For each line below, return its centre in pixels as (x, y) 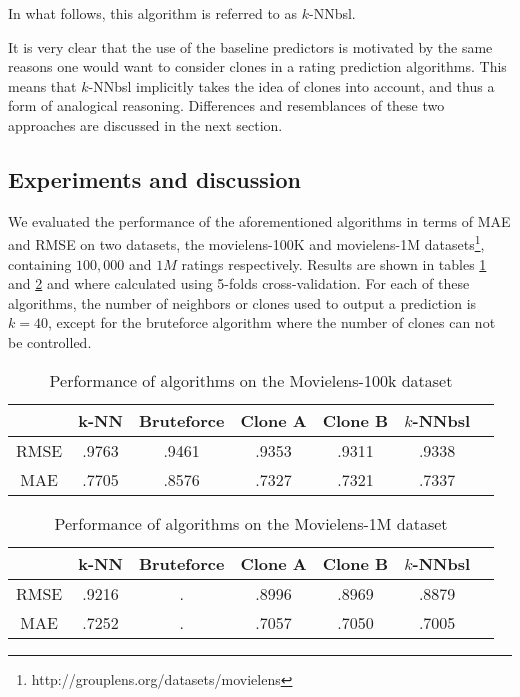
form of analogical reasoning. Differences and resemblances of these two (226, 105)
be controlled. (50, 341)
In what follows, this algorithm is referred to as (153, 13)
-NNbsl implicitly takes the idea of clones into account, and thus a (291, 85)
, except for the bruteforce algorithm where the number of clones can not (271, 322)
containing (40, 263)
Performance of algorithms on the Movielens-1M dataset (251, 523)
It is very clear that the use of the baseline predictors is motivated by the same (250, 46)
